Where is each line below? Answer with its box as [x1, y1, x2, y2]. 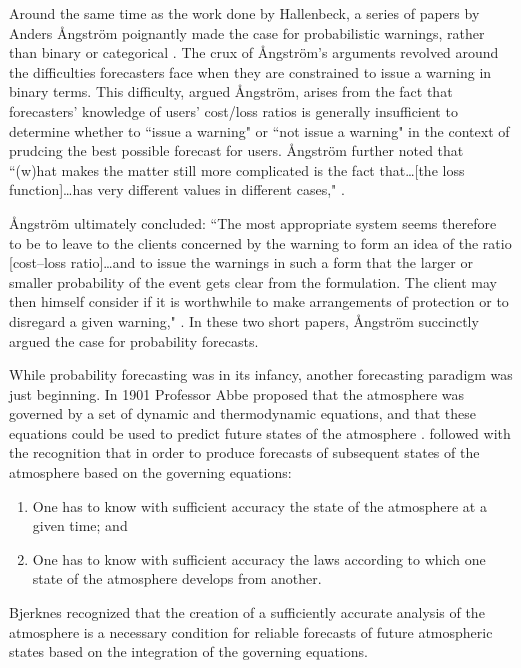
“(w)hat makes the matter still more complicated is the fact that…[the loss [9, 159, 465, 180]
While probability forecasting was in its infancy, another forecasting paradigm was [9, 364, 513, 385]
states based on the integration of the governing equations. [9, 641, 368, 662]
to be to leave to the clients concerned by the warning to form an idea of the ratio [9, 232, 512, 253]
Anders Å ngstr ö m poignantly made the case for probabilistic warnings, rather [9, 22, 485, 43]
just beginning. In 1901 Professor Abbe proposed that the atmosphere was [9, 383, 465, 404]
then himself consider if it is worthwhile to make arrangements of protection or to [9, 291, 509, 312]
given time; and [32, 515, 128, 536]
